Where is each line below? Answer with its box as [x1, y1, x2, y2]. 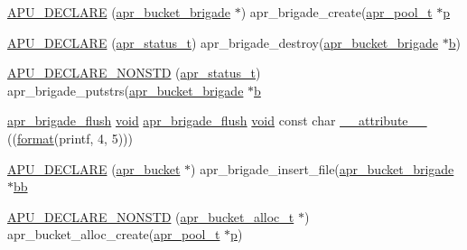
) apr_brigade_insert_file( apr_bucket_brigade [191, 159, 454, 178]
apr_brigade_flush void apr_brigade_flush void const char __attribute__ [7, 111, 427, 130]
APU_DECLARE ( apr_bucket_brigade [7, 3, 231, 21]
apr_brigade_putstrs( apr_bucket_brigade [7, 80, 244, 99]
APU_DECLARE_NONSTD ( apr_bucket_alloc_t [7, 207, 294, 226]
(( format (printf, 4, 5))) [7, 128, 133, 147]
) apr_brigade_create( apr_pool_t [240, 3, 433, 21]
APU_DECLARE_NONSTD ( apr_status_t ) [7, 63, 261, 82]
